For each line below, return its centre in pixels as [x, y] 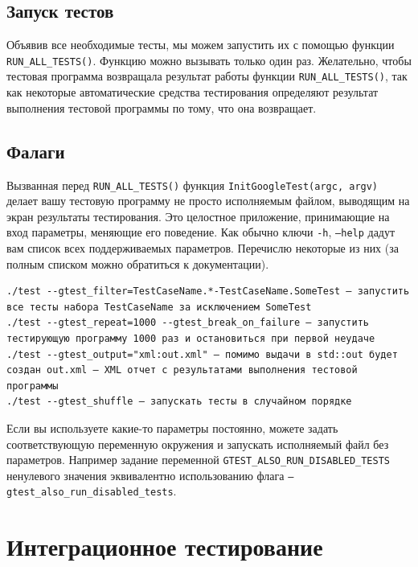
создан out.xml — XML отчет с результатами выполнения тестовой [182, 370]
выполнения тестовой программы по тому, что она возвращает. [162, 107]
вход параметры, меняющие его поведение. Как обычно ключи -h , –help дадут [201, 232]
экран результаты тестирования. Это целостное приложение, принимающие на [198, 216]
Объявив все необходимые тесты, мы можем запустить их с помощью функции [201, 45]
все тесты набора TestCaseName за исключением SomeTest [159, 307]
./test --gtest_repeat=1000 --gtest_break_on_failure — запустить [188, 323]
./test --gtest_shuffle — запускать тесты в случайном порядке [179, 402]
